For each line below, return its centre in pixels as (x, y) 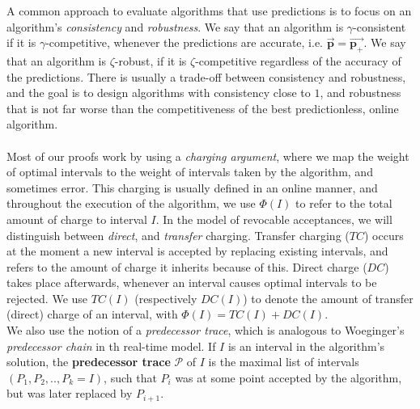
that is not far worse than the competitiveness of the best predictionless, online (203, 108)
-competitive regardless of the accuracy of (298, 60)
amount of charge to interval (77, 219)
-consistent (380, 26)
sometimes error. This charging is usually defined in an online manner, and (192, 187)
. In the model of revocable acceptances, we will (274, 219)
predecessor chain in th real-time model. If (111, 346)
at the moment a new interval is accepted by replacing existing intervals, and (197, 251)
